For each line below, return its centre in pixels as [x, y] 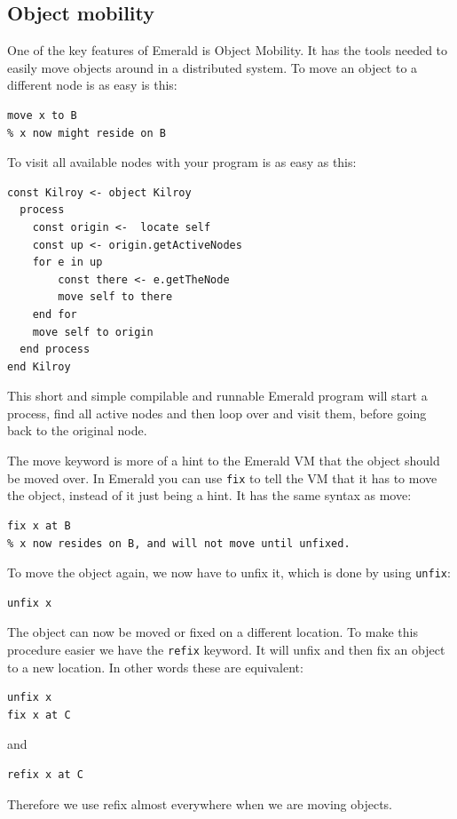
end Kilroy [39, 366]
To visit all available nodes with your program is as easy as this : [182, 162]
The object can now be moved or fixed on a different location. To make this [213, 632]
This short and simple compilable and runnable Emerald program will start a [217, 396]
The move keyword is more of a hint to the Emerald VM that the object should [224, 461]
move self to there [115, 297]
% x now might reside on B [87, 133]
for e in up [67, 262]
